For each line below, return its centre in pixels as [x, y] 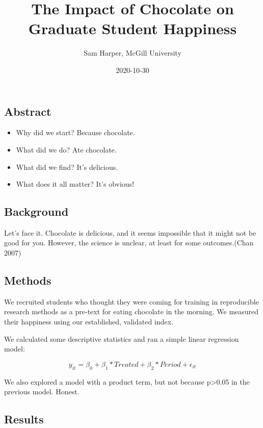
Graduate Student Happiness [133, 28]
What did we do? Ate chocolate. [66, 149]
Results [24, 419]
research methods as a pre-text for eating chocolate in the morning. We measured [131, 311]
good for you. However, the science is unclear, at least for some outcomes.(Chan [129, 243]
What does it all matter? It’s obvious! [75, 184]
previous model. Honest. [42, 392]
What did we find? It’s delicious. [67, 167]
